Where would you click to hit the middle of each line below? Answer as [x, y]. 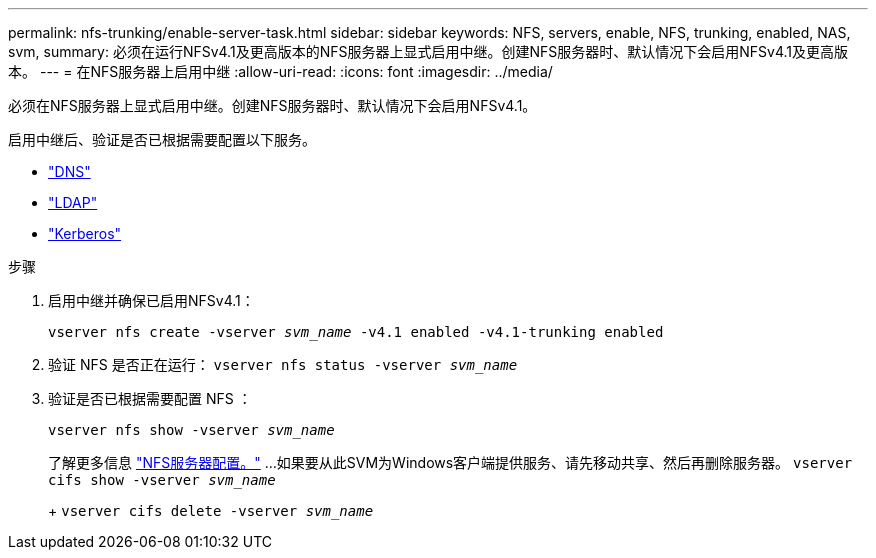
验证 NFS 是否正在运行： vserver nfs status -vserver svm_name [283, 364]
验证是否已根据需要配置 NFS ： [150, 398]
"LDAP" [73, 202]
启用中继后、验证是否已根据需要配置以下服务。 [162, 139]
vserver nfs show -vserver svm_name [191, 430]
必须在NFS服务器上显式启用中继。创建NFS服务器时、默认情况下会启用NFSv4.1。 [272, 105]
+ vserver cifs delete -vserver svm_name [211, 510]
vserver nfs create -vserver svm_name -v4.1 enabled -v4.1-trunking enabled [356, 332]
